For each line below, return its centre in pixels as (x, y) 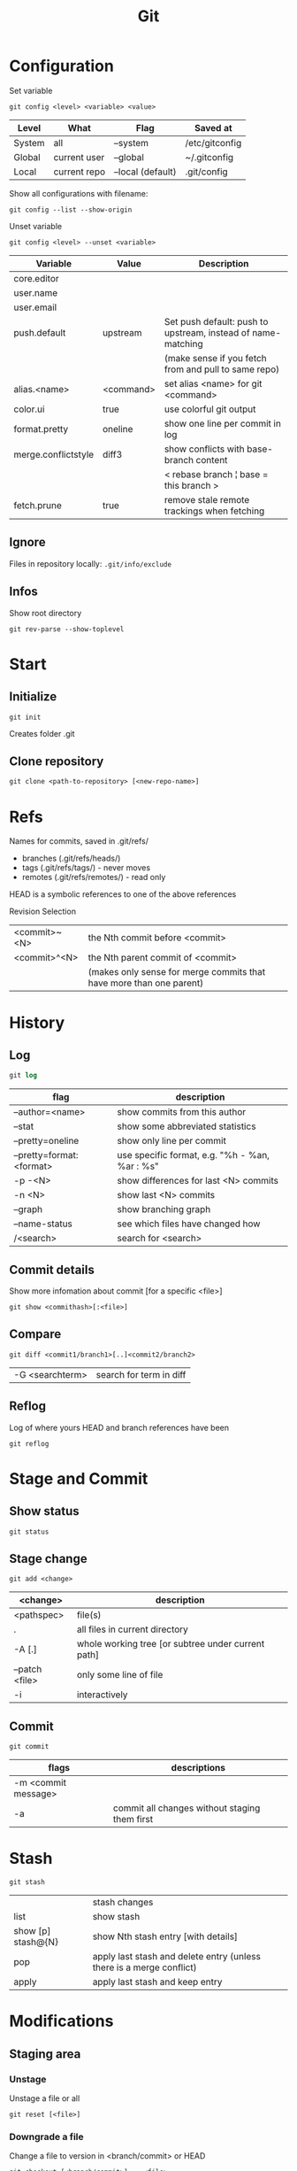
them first (133, 1819)
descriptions (198, 1768)
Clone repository (57, 761)
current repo (80, 172)
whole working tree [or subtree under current (171, 1644)
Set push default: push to (216, 321)
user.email (35, 307)
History (37, 1022)
